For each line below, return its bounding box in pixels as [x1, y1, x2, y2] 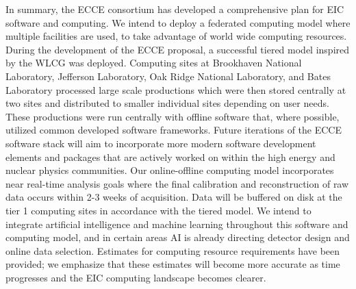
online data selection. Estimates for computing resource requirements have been [5, 243, 340, 257]
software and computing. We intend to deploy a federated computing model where [5, 15, 351, 29]
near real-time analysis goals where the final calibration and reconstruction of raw [5, 176, 349, 190]
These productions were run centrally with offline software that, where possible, [5, 109, 340, 123]
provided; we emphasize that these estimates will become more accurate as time [5, 257, 340, 271]
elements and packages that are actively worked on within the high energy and [5, 149, 335, 164]
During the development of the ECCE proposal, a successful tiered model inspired [5, 42, 350, 56]
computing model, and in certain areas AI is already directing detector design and [5, 230, 350, 244]
